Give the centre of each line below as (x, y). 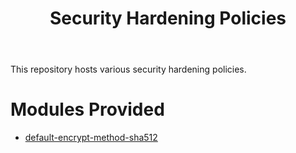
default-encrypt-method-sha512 (91, 138)
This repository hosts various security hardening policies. (128, 69)
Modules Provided (87, 109)
